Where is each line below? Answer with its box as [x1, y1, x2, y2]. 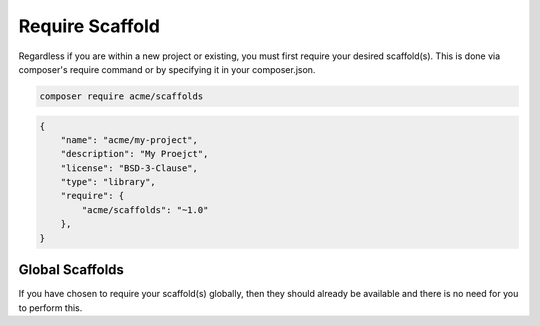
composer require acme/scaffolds [39, 90, 204, 102]
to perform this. [18, 301, 83, 314]
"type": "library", [60, 176, 157, 188]
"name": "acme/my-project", [60, 134, 199, 145]
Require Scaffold [18, 15, 160, 37]
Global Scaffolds [18, 261, 125, 279]
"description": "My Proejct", [60, 148, 209, 160]
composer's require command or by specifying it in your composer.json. [18, 63, 316, 75]
